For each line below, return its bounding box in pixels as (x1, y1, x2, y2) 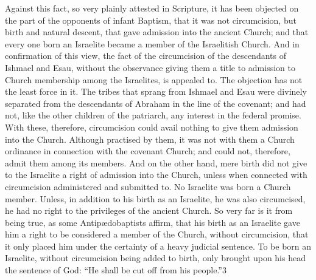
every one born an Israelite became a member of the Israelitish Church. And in (5, 37, 300, 50)
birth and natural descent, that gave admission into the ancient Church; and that (5, 26, 309, 38)
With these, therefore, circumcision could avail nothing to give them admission (5, 120, 298, 133)
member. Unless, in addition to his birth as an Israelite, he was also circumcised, (5, 192, 306, 205)
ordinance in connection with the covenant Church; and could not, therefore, (5, 145, 290, 157)
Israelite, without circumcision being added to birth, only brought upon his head (5, 251, 306, 264)
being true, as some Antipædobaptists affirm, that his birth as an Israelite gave (5, 216, 300, 228)
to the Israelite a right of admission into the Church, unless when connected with (5, 168, 307, 181)
